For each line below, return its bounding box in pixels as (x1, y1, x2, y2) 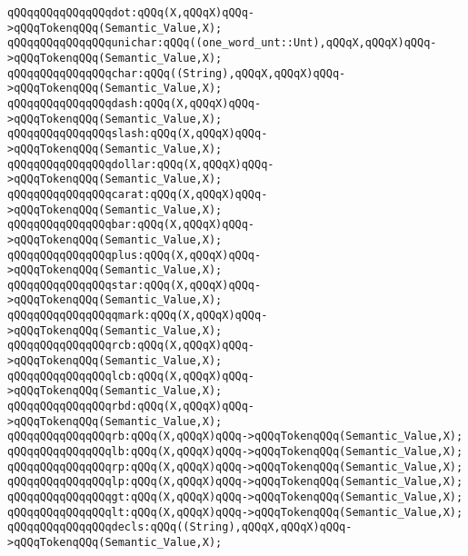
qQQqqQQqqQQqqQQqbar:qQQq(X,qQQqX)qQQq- (7, 218, 255, 232)
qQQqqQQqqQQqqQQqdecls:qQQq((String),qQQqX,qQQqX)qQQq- (7, 521, 353, 534)
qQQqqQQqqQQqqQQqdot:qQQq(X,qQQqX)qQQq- (7, 6, 255, 19)
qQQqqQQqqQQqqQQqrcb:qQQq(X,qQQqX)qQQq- (7, 339, 255, 352)
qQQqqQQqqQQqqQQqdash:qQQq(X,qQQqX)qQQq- (7, 96, 262, 110)
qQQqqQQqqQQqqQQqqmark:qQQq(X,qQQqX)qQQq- (7, 309, 268, 323)
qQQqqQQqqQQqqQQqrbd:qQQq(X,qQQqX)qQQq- (7, 400, 255, 413)
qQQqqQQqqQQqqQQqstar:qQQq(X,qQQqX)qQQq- (7, 278, 262, 292)
